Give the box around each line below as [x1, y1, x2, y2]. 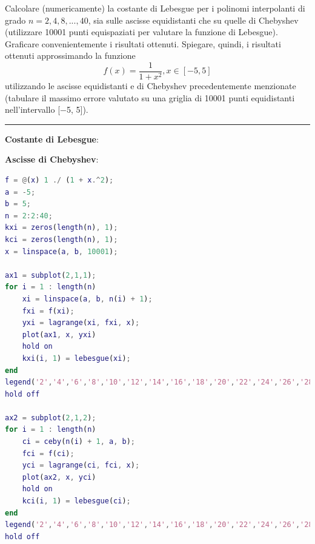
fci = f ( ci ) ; [22, 449, 75, 458]
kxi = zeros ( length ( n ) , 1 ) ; [5, 223, 118, 232]
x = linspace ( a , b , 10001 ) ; [5, 247, 118, 256]
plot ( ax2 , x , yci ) [22, 472, 96, 482]
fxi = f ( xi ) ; [22, 306, 75, 315]
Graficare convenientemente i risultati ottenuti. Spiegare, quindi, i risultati [5, 37, 281, 50]
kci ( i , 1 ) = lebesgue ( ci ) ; [22, 497, 131, 506]
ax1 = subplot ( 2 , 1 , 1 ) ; [5, 270, 96, 280]
